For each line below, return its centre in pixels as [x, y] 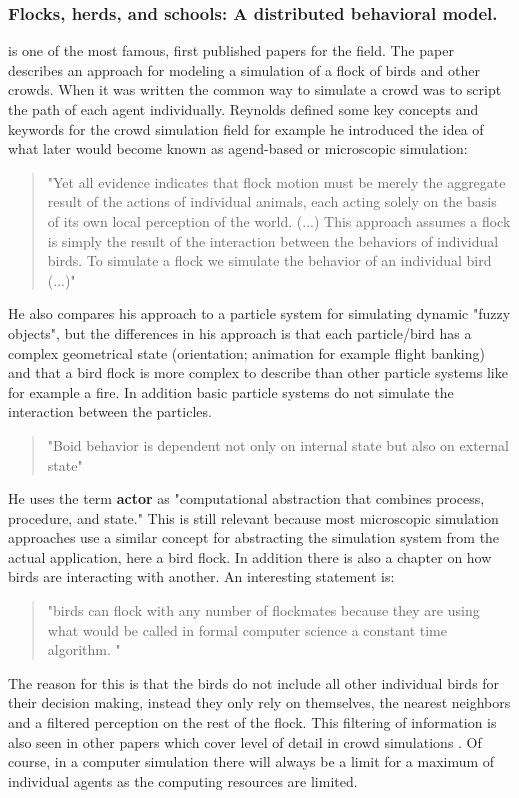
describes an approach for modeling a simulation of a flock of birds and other [244, 69]
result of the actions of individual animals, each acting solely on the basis [272, 201]
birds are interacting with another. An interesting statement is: [201, 576]
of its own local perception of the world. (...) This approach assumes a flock [279, 220]
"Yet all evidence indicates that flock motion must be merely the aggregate [276, 181]
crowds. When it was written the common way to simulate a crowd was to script [255, 89]
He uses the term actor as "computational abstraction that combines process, [246, 498]
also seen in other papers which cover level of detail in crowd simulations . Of [245, 741]
